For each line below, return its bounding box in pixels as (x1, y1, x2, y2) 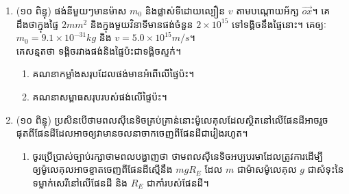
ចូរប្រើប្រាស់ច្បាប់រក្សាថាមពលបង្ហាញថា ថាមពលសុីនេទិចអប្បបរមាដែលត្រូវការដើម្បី (32, 148, 323, 163)
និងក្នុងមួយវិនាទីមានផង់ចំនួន (90, 16, 193, 31)
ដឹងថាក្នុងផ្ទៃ (16, 16, 59, 31)
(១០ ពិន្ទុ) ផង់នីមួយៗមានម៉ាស (16, 3, 127, 17)
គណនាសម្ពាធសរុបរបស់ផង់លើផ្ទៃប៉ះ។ (32, 89, 167, 103)
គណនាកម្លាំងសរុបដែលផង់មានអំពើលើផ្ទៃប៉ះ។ (32, 66, 195, 81)
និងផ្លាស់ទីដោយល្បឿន (145, 3, 226, 17)
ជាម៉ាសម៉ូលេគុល (237, 162, 297, 176)
